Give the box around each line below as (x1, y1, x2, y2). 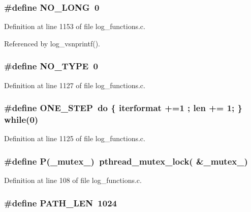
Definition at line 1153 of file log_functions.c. (4, 21, 145, 32)
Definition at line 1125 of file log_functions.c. (4, 133, 145, 144)
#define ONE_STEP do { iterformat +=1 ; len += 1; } (4, 101, 242, 114)
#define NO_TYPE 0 (4, 60, 98, 72)
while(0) (4, 113, 39, 126)
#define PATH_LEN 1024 (4, 196, 117, 209)
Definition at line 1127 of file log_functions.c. (4, 79, 145, 90)
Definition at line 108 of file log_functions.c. (4, 175, 142, 185)
